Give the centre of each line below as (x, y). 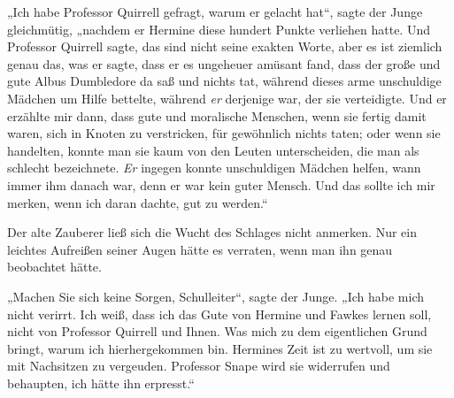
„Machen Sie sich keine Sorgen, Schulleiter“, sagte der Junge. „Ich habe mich (215, 296)
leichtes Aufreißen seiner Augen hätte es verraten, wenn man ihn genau (200, 249)
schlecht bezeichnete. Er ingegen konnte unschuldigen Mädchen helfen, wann (214, 168)
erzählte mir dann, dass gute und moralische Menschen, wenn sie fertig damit (217, 115)
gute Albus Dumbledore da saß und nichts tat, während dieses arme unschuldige (224, 81)
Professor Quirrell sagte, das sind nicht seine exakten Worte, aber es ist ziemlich (225, 46)
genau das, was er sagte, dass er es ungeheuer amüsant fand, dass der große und (224, 63)
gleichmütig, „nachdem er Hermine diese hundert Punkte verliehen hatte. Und (219, 29)
